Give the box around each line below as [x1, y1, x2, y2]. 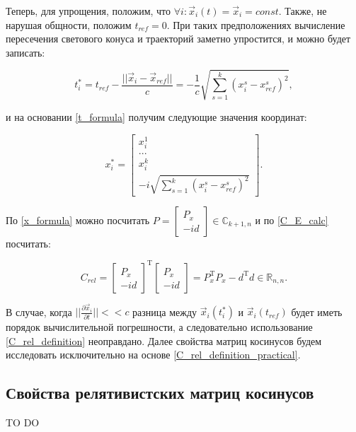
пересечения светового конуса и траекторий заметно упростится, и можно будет [6, 31, 351, 46]
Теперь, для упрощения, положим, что [6, 4, 171, 18]
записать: [6, 45, 45, 59]
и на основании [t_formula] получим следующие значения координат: [6, 109, 307, 124]
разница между [132, 304, 197, 319]
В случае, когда [6, 304, 72, 319]
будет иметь [291, 304, 343, 319]
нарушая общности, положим [6, 17, 132, 32]
